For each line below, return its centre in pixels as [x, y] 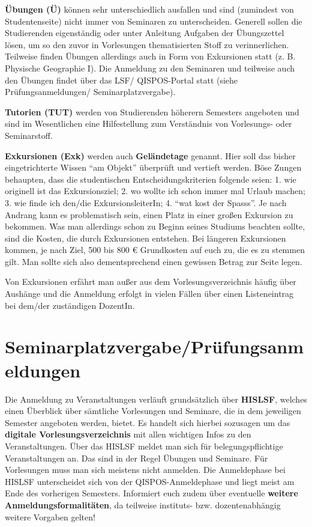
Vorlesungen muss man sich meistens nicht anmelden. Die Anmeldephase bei [145, 470]
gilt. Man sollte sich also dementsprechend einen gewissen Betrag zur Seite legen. [154, 261]
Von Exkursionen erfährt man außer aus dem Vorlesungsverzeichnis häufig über [151, 282]
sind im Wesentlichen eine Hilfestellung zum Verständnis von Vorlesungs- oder [148, 123]
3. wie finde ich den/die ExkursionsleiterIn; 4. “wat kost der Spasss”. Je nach [146, 202]
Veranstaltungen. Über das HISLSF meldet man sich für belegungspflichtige [144, 446]
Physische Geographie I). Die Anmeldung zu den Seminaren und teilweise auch [150, 68]
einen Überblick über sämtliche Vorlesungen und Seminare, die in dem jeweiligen [153, 411]
